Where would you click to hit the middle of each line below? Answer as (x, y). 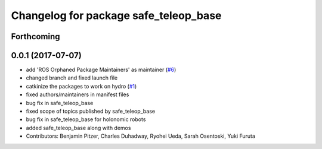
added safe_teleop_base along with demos (78, 128)
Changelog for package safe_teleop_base (116, 15)
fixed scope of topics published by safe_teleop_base (90, 111)
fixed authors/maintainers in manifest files (78, 94)
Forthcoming (35, 37)
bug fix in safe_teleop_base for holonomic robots (86, 119)
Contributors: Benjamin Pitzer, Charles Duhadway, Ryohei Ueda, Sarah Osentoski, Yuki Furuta (141, 136)
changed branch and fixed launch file (72, 78)
